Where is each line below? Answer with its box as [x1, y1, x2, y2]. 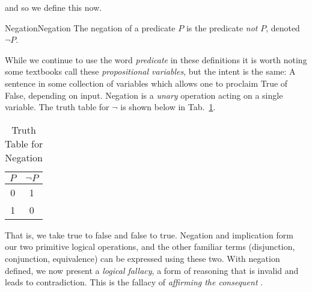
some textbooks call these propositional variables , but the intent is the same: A [5, 65, 296, 78]
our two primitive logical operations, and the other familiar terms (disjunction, [5, 240, 295, 253]
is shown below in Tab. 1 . [120, 101, 216, 113]
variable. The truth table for [5, 101, 109, 113]
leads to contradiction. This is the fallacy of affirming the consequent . [5, 276, 263, 288]
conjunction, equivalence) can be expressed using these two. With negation [5, 252, 280, 264]
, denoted [266, 21, 300, 34]
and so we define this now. [5, 1, 102, 13]
